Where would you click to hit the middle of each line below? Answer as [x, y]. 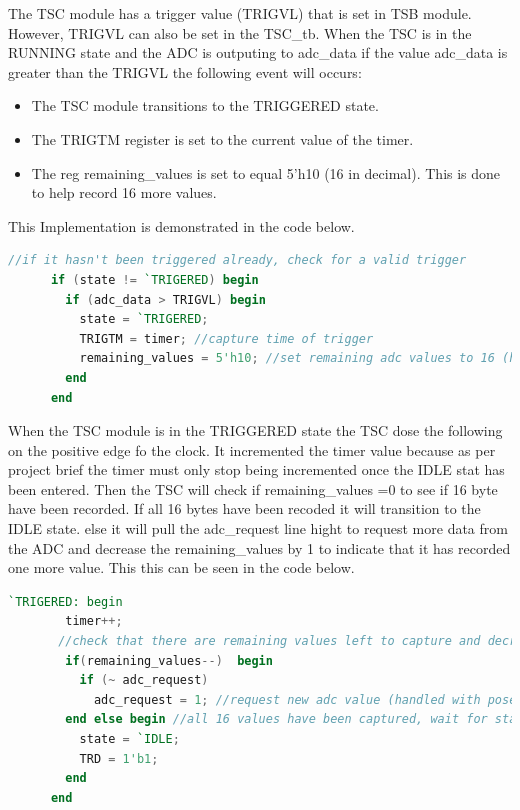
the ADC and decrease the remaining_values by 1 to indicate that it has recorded [259, 547]
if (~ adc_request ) [144, 680]
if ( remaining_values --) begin [169, 660]
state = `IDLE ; [129, 739]
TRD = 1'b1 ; [119, 758]
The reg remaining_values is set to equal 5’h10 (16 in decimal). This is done [266, 172]
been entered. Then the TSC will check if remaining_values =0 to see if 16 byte [253, 488]
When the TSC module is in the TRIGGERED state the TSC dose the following [255, 430]
